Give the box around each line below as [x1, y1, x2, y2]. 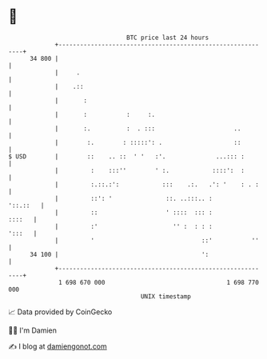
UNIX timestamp [140, 292, 192, 301]
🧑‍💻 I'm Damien [8, 325, 58, 335]
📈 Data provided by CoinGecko [8, 307, 113, 317]
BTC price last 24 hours [126, 34, 209, 42]
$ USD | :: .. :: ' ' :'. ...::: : [8, 152, 245, 161]
